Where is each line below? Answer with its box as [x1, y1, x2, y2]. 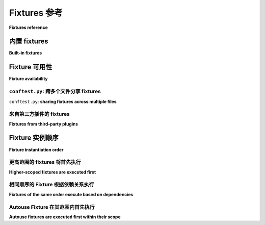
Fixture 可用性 [9, 63, 53, 71]
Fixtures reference [9, 25, 48, 30]
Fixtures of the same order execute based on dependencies [9, 191, 133, 197]
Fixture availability [9, 76, 48, 82]
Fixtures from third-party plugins [9, 121, 78, 127]
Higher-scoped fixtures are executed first [9, 169, 96, 175]
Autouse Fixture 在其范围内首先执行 [9, 203, 95, 210]
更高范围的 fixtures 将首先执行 [9, 159, 81, 166]
